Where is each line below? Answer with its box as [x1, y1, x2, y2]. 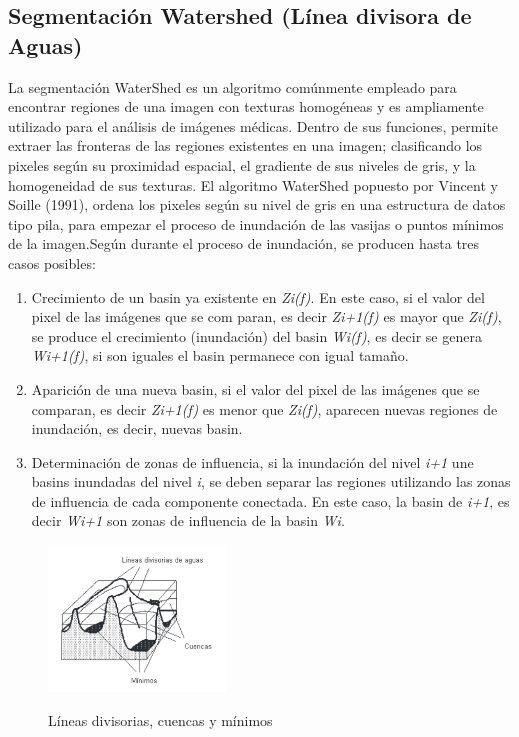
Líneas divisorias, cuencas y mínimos [48, 709, 273, 730]
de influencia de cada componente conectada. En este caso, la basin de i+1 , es [31, 490, 510, 511]
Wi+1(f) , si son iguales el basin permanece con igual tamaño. [31, 345, 409, 366]
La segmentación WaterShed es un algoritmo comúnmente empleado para [8, 76, 457, 97]
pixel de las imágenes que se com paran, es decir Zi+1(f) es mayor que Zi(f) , [31, 306, 502, 327]
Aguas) [8, 29, 83, 60]
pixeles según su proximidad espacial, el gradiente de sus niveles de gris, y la [8, 154, 476, 175]
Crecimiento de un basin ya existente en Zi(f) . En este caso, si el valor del [31, 286, 485, 307]
